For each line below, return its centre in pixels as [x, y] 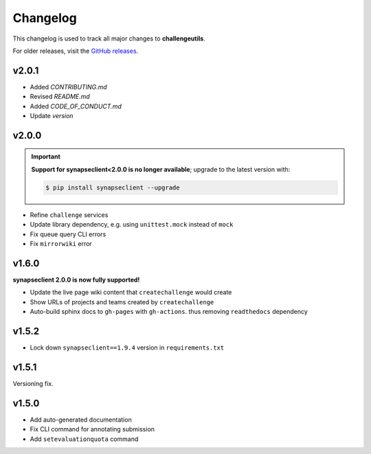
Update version [52, 116]
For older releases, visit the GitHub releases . [76, 51]
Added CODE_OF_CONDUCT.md [76, 106]
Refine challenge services [69, 215]
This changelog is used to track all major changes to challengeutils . [109, 38]
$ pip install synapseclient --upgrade [113, 188]
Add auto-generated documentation [81, 420]
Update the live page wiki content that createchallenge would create [131, 293]
